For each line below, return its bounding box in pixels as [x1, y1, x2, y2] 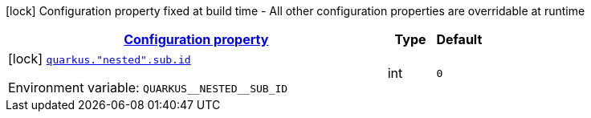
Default [436, 31, 483, 47]
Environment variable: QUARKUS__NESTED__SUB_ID [8, 79, 288, 96]
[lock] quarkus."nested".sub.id [8, 51, 191, 67]
